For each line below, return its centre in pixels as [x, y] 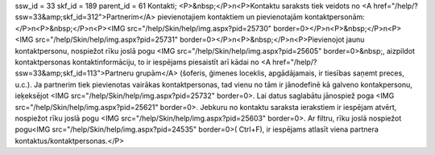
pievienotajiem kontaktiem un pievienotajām [230, 17]
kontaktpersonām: [335, 17]
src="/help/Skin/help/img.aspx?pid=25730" [199, 28]
